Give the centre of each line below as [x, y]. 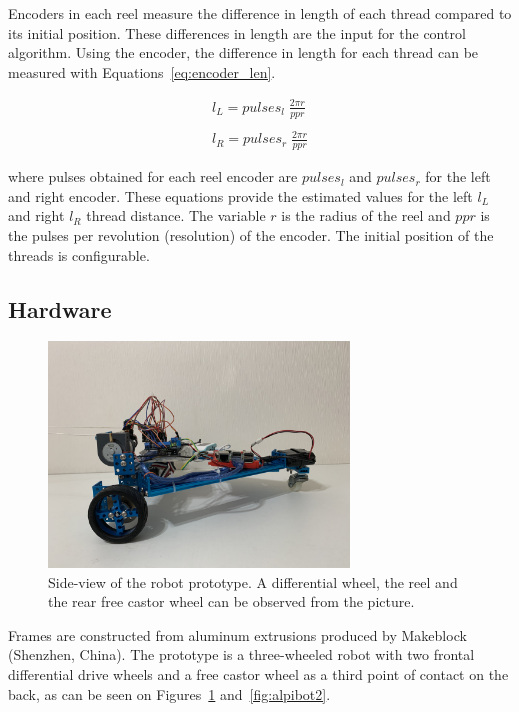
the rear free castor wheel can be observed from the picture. [231, 601]
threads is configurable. [79, 254]
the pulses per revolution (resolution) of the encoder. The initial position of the [251, 234]
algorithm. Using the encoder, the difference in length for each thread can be [243, 52]
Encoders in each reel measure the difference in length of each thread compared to [260, 13]
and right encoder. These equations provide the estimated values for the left [240, 195]
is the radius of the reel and [366, 215]
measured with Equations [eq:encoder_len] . [142, 71]
